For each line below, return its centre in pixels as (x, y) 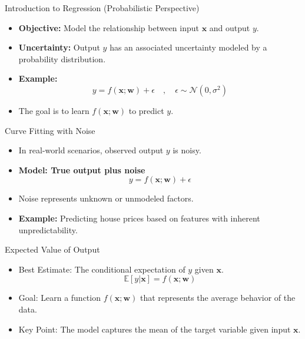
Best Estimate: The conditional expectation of (102, 269)
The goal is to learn (54, 110)
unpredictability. (48, 229)
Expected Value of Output (52, 249)
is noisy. (187, 150)
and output (230, 27)
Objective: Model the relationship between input (109, 27)
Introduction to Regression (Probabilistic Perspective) (102, 8)
